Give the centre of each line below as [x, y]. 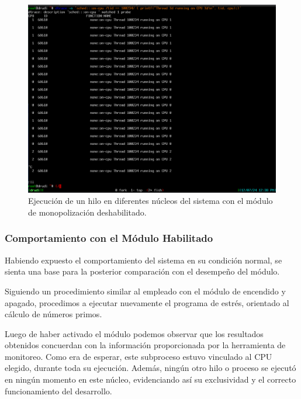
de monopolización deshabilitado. [87, 212]
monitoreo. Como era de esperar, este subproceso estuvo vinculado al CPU [139, 356]
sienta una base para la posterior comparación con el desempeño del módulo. [142, 271]
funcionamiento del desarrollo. [58, 391]
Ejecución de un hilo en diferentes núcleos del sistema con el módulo [150, 201]
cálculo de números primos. [53, 314]
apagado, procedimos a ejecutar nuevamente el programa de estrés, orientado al [147, 302]
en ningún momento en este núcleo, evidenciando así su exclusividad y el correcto [150, 379]
